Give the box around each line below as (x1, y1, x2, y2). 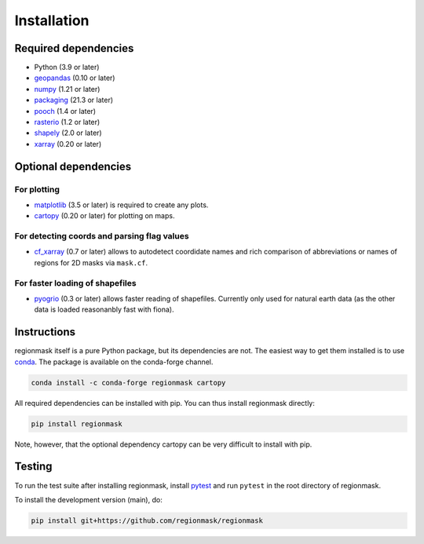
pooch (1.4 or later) (34, 106, 97, 115)
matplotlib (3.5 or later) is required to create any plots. (34, 200, 209, 210)
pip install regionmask (31, 419, 123, 428)
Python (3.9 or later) (34, 63, 100, 72)
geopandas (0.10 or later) (34, 73, 115, 82)
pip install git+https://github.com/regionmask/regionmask (31, 516, 263, 525)
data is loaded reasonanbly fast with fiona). (34, 305, 174, 314)
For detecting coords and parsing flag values (14, 231, 189, 242)
